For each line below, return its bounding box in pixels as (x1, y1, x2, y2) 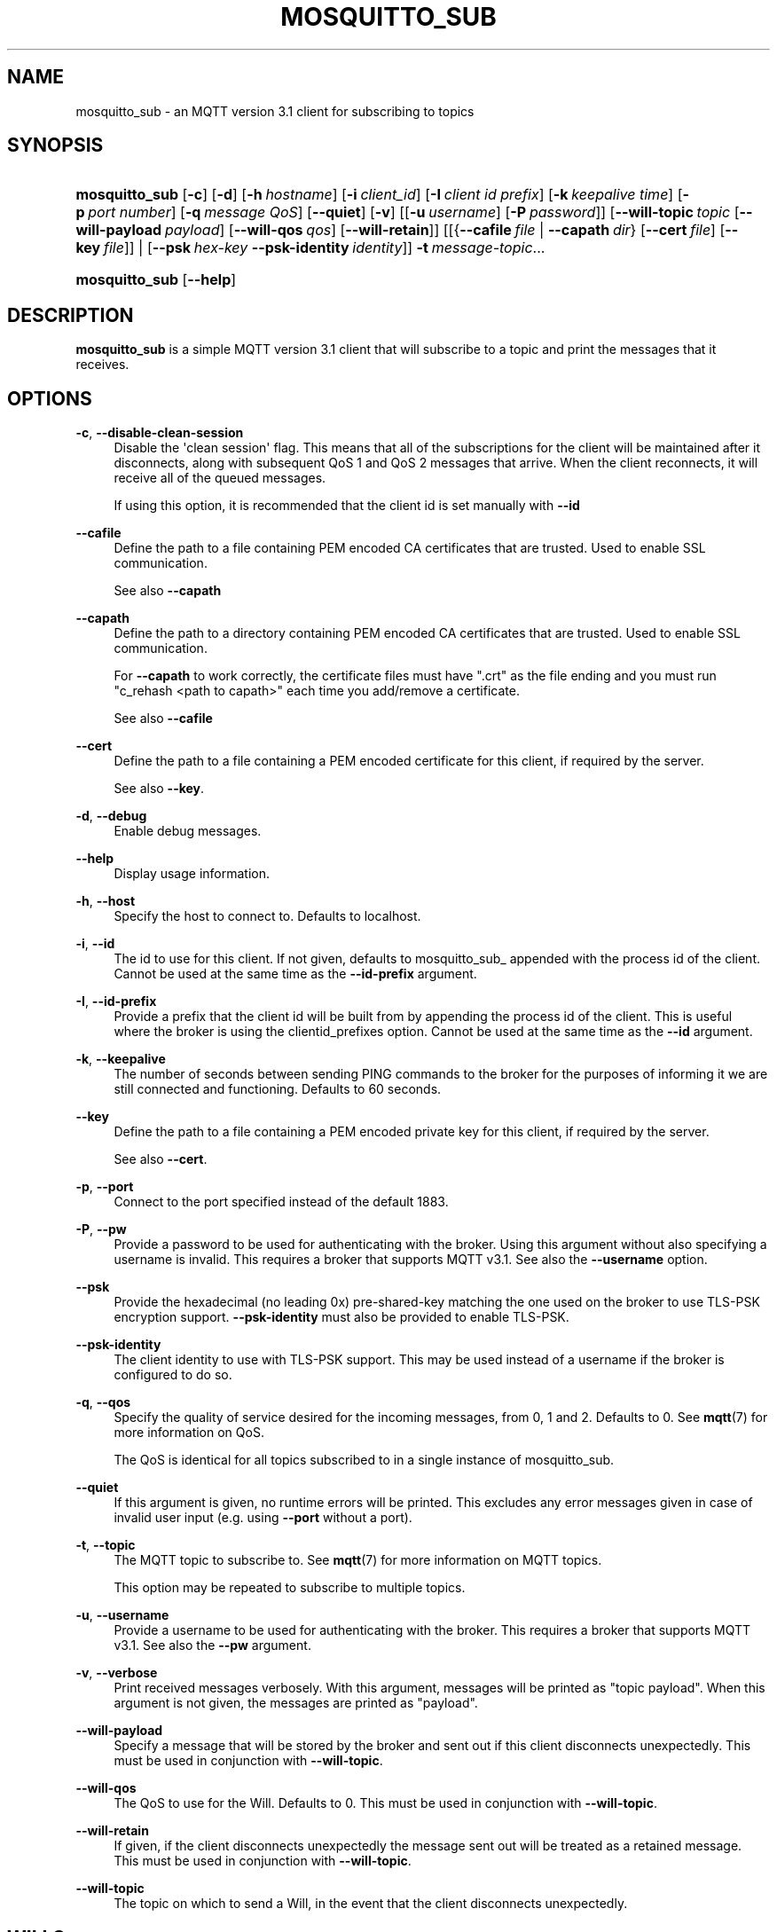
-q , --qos (75, 1394, 131, 1410)
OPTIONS (7, 387, 92, 410)
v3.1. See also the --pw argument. (114, 1637, 311, 1653)
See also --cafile (114, 711, 213, 726)
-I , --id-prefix (75, 993, 157, 1009)
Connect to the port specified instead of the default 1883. (114, 1194, 449, 1210)
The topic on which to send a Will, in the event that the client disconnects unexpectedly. (114, 1896, 628, 1912)
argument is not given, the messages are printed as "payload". (114, 1695, 478, 1711)
